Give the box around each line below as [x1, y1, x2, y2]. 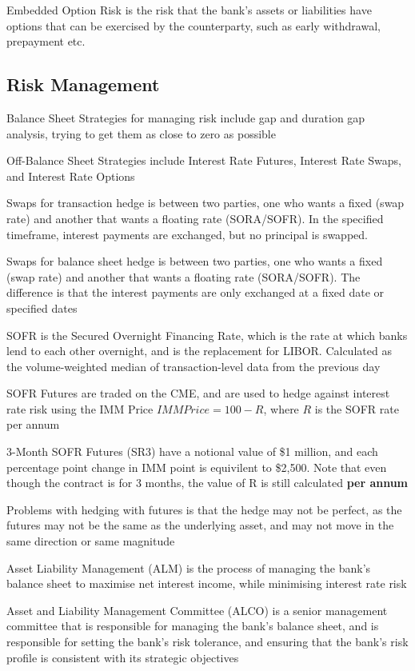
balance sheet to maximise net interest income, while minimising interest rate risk [6, 575, 407, 592]
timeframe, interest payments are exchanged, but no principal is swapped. [6, 226, 368, 242]
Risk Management [6, 72, 160, 97]
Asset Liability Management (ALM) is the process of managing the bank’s [6, 559, 371, 576]
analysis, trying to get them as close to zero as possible [6, 125, 276, 142]
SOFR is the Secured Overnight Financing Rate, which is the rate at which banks [6, 326, 408, 343]
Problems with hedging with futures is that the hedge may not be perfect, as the [6, 501, 402, 517]
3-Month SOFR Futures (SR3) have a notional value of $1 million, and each [6, 443, 378, 460]
